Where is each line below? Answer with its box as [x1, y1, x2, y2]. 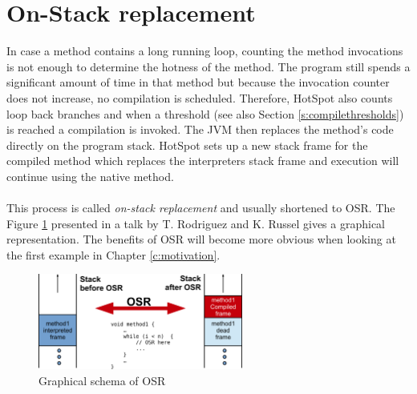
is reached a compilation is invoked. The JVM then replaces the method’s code [6, 121, 394, 138]
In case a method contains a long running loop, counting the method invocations [6, 42, 403, 59]
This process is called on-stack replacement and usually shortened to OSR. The [6, 199, 395, 216]
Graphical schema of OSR [38, 372, 166, 388]
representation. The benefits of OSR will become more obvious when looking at [6, 231, 396, 247]
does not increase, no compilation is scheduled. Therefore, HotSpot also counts [6, 89, 393, 106]
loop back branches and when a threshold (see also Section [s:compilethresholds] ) [6, 105, 404, 122]
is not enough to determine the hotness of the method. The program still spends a [6, 58, 411, 74]
